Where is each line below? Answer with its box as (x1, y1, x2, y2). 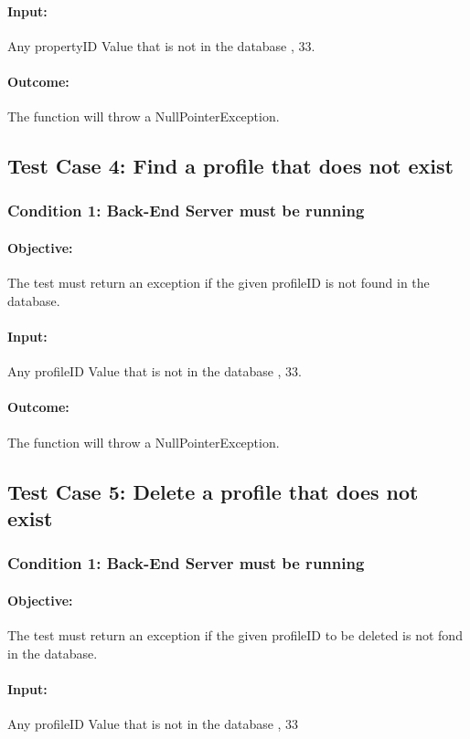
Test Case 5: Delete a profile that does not (7, 477, 419, 505)
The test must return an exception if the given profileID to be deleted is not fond (7, 625, 463, 644)
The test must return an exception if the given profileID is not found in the (7, 273, 430, 292)
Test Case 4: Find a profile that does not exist (7, 152, 454, 180)
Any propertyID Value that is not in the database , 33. (7, 36, 315, 55)
